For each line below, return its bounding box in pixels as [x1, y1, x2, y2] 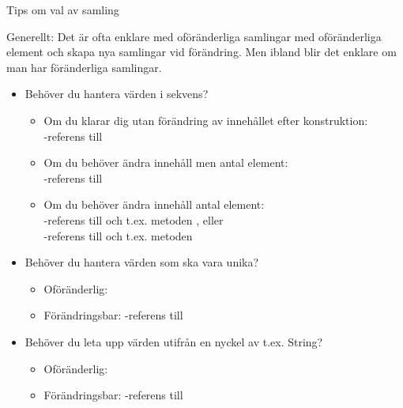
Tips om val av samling [6, 2, 119, 17]
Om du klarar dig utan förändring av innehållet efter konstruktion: [43, 111, 368, 128]
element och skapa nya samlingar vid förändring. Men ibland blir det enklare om [6, 43, 397, 60]
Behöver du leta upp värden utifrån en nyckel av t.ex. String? [24, 333, 323, 349]
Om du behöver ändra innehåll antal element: [43, 196, 265, 213]
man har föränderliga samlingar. [6, 59, 162, 75]
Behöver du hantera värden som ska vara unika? [24, 254, 259, 270]
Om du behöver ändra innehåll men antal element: [43, 154, 288, 171]
